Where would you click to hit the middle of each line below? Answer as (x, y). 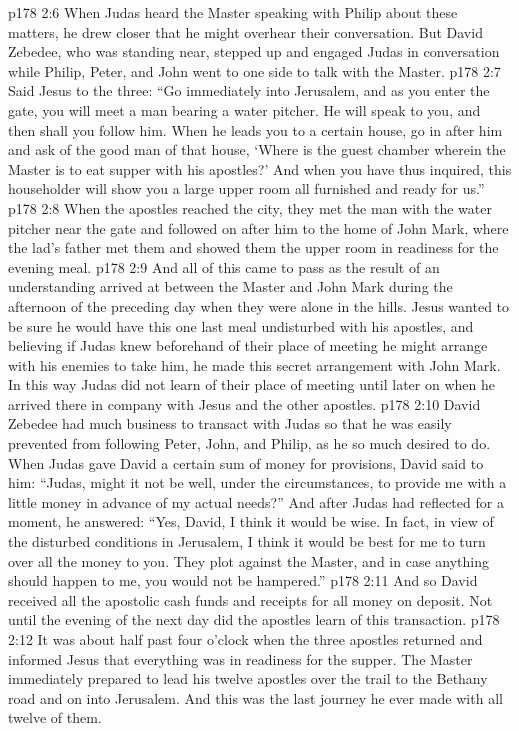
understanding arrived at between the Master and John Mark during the (230, 286)
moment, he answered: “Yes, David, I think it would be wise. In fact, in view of (251, 521)
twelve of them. (55, 717)
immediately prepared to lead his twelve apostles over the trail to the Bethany (248, 678)
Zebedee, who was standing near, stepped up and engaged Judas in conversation (254, 51)
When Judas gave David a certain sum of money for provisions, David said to (246, 462)
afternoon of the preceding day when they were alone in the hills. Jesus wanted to (259, 305)
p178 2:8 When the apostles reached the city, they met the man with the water (250, 207)
